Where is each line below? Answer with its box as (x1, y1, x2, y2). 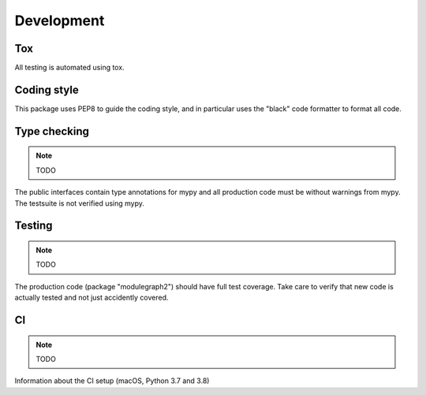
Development (14, 12, 105, 29)
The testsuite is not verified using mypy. (14, 198, 145, 208)
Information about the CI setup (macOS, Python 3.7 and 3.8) (14, 376, 210, 386)
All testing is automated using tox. (14, 63, 125, 73)
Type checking (14, 125, 90, 138)
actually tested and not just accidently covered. (14, 293, 169, 303)
